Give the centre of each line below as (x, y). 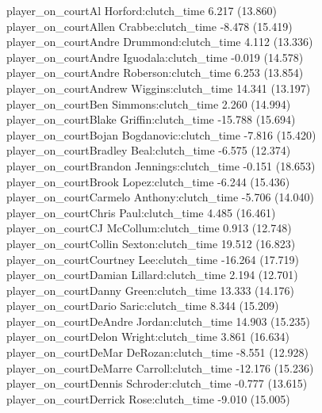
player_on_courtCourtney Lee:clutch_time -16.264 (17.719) (153, 259)
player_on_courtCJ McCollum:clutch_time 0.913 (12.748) (149, 228)
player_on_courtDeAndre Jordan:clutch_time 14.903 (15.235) (158, 321)
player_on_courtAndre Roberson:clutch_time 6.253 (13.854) (155, 73)
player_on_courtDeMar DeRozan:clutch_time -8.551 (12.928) (158, 352)
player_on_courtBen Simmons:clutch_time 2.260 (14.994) (149, 103)
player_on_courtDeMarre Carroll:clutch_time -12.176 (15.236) (160, 367)
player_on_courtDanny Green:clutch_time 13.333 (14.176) (150, 290)
